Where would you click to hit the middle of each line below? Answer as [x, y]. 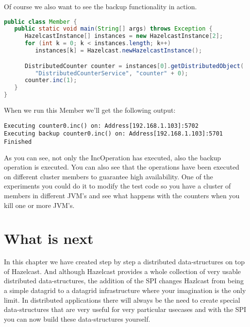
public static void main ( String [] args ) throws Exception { [113, 29]
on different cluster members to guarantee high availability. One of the [108, 176]
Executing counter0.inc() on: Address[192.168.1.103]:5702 [101, 126]
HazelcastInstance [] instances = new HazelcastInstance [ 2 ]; [124, 36]
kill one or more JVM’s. [39, 205]
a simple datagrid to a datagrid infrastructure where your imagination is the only [125, 290]
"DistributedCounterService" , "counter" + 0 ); [112, 73]
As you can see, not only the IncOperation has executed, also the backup [113, 157]
